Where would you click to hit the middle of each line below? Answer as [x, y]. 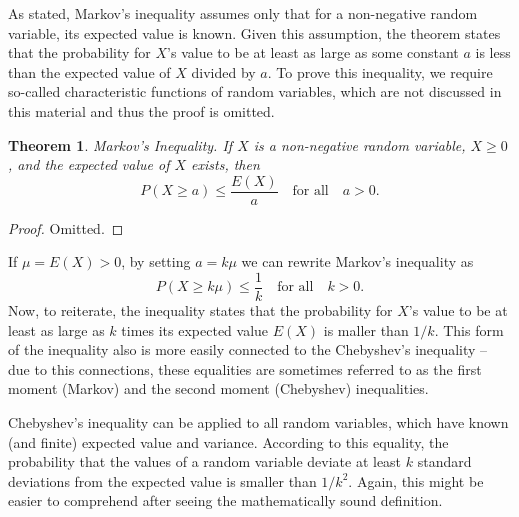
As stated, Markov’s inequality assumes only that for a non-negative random [243, 13]
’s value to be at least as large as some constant [313, 52]
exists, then [225, 164]
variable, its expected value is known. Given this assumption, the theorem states [254, 32]
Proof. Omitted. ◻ [66, 227]
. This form [469, 329]
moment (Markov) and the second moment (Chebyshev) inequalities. [218, 388]
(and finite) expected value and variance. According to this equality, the [228, 441]
